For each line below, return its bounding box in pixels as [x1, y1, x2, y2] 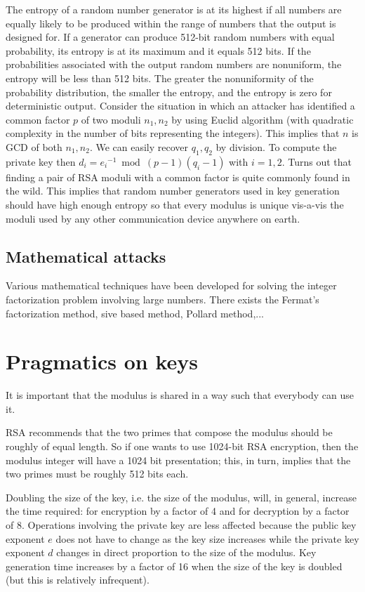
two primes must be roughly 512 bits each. [6, 466, 189, 481]
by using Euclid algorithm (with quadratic [171, 112, 354, 126]
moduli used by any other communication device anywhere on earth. [6, 211, 300, 225]
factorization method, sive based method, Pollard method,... [6, 305, 264, 320]
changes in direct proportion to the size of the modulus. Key [56, 545, 317, 560]
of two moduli [81, 112, 141, 126]
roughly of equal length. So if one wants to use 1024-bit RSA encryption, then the [6, 439, 359, 453]
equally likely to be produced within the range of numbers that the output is [6, 15, 336, 30]
